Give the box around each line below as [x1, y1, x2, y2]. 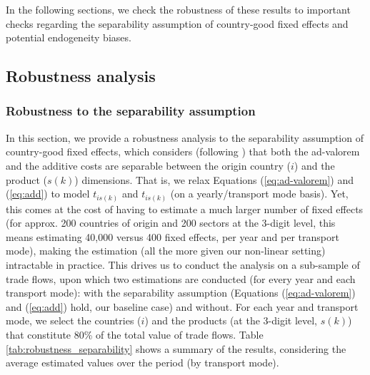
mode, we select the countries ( [6, 313, 141, 328]
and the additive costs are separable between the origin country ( [6, 158, 291, 173]
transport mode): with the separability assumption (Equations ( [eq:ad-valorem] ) [6, 285, 356, 300]
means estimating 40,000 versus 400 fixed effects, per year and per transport [6, 229, 339, 244]
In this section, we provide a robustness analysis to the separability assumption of [6, 130, 364, 145]
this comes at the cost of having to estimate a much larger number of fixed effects [6, 201, 364, 216]
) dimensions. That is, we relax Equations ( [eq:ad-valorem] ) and [74, 172, 354, 187]
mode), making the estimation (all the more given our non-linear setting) [6, 243, 326, 258]
